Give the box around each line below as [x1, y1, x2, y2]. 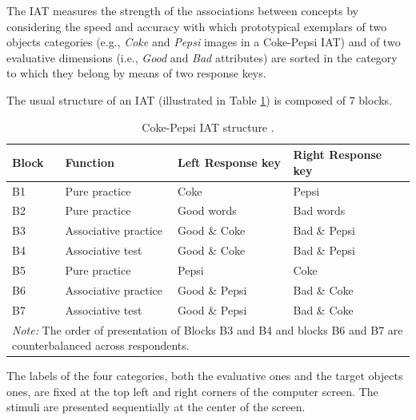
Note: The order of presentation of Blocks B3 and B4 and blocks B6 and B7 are [12, 321, 403, 338]
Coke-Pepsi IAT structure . [142, 118, 274, 135]
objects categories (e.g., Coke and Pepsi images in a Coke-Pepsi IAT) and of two [6, 34, 401, 50]
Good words [178, 202, 237, 219]
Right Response [293, 146, 382, 163]
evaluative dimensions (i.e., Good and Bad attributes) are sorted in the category [6, 49, 398, 65]
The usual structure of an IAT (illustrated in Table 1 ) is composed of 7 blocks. [6, 91, 393, 108]
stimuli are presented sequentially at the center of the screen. [6, 398, 306, 415]
